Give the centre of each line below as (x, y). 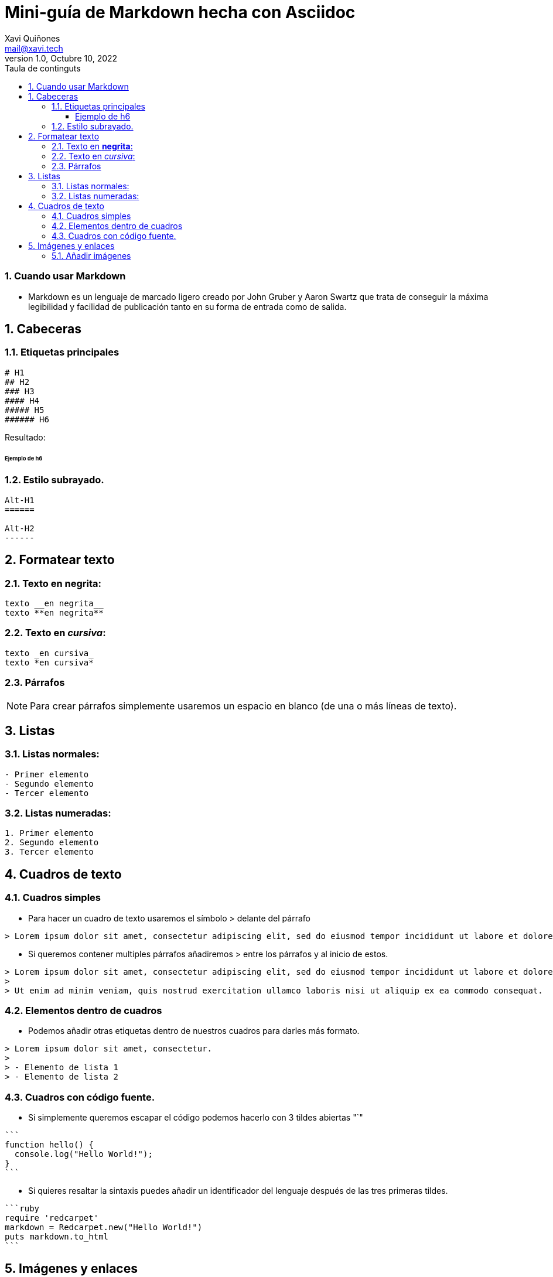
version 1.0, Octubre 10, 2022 (61, 58)
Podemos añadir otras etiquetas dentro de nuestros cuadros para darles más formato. (194, 1031)
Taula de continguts (43, 68)
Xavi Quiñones (33, 38)
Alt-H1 (20, 500)
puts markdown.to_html (57, 1237)
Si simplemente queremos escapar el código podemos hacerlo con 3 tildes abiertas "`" (196, 1118)
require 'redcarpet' (52, 1218)
